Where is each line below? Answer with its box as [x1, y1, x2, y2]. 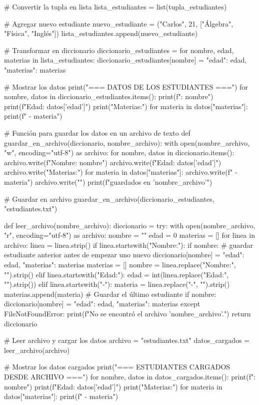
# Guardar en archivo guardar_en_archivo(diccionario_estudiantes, [4, 193, 214, 204]
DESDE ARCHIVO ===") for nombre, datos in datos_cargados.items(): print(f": [4, 371, 256, 381]
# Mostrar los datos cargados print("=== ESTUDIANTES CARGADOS [4, 361, 230, 372]
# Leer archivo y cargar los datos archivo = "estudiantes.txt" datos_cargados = [4, 335, 250, 345]
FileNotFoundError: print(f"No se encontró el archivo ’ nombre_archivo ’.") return [4, 308, 251, 319]
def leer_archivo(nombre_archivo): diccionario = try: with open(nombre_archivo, [4, 220, 255, 230]
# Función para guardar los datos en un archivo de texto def [4, 127, 190, 138]
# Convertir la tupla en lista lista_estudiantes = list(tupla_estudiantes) [4, 2, 227, 12]
